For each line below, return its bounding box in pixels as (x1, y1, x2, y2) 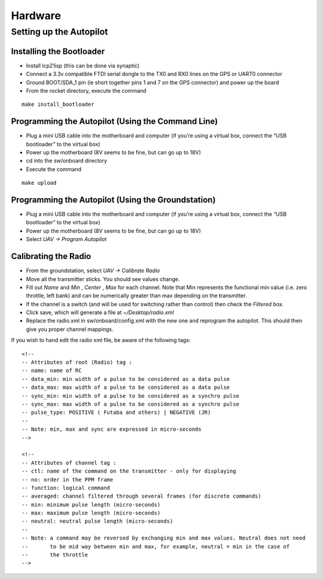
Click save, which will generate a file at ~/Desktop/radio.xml (26, 309, 174, 316)
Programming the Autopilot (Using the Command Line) (11, 117, 218, 127)
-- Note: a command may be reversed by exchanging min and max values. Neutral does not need (22, 535, 306, 541)
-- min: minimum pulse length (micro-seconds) (22, 501, 161, 508)
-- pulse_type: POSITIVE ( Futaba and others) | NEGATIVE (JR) (22, 409, 211, 416)
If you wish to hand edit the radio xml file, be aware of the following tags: (11, 337, 191, 344)
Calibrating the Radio (11, 251, 92, 261)
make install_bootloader (22, 101, 95, 108)
